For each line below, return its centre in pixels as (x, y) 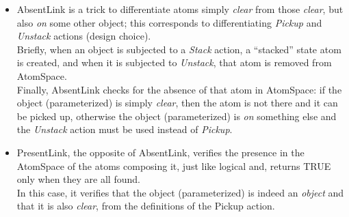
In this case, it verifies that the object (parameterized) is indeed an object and (180, 192)
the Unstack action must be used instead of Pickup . (125, 129)
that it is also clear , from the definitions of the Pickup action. (146, 206)
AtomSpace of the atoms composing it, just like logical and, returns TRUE (174, 165)
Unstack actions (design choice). (84, 36)
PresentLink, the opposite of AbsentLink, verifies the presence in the (160, 152)
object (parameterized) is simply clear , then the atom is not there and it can (177, 103)
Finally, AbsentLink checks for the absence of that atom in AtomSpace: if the (179, 89)
